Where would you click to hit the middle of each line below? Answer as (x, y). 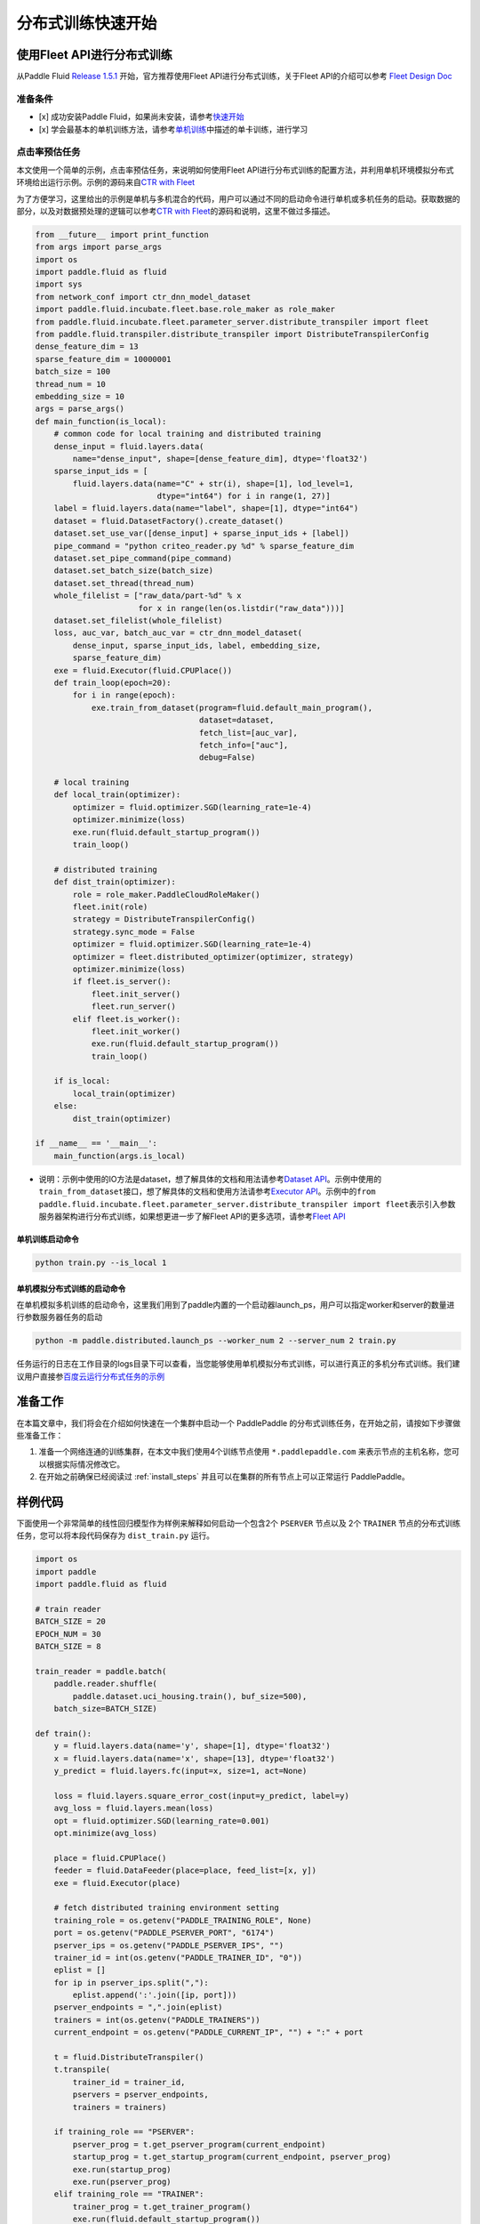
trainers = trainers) (120, 2107)
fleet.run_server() (134, 1007)
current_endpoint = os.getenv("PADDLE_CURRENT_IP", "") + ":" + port (208, 2032)
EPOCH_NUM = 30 (68, 1634)
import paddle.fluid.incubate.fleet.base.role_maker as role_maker (185, 310)
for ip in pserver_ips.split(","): (131, 1982)
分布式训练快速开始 (87, 23)
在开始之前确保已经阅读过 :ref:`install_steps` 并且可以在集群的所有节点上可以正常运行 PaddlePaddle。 (224, 1477)
